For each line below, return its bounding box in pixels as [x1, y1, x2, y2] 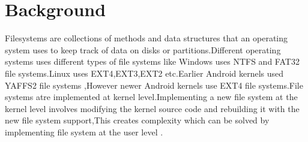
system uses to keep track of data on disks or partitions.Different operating [5, 43, 281, 56]
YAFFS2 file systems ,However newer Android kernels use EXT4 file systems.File [5, 78, 303, 91]
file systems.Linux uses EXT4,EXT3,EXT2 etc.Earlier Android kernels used [5, 67, 284, 79]
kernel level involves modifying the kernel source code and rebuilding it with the [5, 102, 300, 114]
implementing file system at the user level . [5, 125, 163, 138]
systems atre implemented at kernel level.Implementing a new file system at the [5, 90, 298, 103]
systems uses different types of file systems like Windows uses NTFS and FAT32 [5, 55, 300, 68]
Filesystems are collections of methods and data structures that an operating [5, 32, 288, 44]
